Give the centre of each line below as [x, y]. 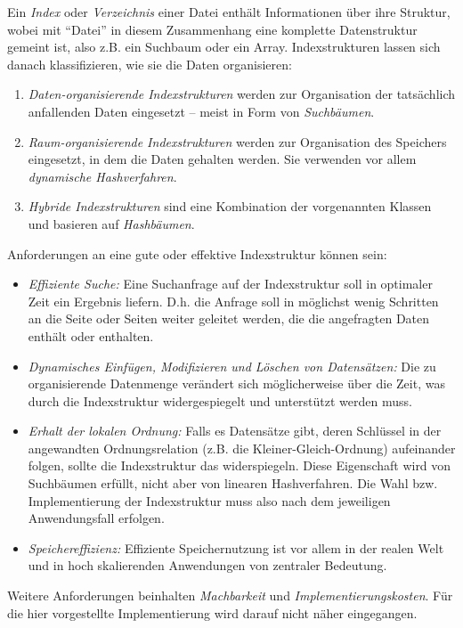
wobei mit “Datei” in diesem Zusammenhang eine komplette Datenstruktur [212, 29]
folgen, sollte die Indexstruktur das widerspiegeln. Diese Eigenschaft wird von [240, 465]
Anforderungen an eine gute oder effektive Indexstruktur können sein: [197, 253]
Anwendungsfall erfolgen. [96, 518]
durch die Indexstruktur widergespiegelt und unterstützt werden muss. [220, 400]
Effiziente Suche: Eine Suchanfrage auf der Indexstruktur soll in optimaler [230, 284]
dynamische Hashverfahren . [102, 176]
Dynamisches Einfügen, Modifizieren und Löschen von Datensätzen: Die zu [232, 366]
